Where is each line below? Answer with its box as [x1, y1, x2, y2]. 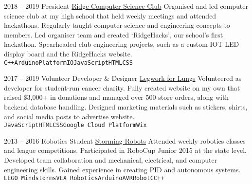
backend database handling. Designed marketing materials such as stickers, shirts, [4, 102, 248, 111]
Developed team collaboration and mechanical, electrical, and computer [4, 155, 217, 165]
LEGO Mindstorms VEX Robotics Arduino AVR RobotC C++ [4, 175, 164, 182]
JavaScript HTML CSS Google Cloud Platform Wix [4, 122, 147, 129]
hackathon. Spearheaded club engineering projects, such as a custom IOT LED [4, 39, 239, 49]
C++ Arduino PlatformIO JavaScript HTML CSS [4, 59, 133, 66]
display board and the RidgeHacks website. [4, 48, 132, 58]
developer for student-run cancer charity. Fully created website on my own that [4, 82, 240, 92]
